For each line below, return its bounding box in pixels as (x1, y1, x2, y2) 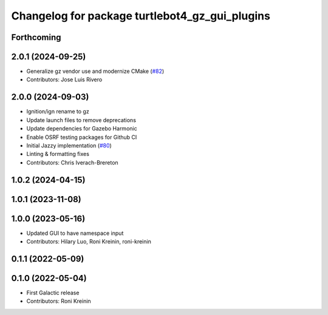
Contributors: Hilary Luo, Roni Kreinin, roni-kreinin (26, 238, 151, 245)
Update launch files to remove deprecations (26, 116, 137, 124)
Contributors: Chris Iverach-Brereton (26, 158, 118, 166)
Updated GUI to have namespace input (26, 229, 124, 237)
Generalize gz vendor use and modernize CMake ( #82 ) (26, 67, 165, 75)
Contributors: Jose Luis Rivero (26, 76, 103, 83)
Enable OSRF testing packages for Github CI (26, 134, 137, 141)
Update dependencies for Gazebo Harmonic (26, 125, 137, 132)
